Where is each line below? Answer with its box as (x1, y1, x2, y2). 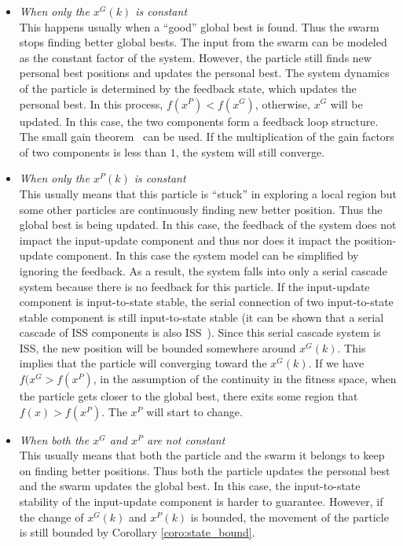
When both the (19, 431, 90, 448)
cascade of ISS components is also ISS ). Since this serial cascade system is (19, 324, 381, 341)
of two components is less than (19, 143, 167, 160)
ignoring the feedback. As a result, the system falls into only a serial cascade (19, 262, 387, 279)
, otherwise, (255, 95, 310, 112)
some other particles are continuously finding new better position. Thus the (19, 201, 383, 217)
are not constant (147, 431, 225, 448)
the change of (19, 508, 84, 525)
